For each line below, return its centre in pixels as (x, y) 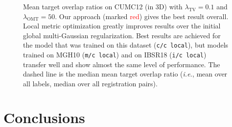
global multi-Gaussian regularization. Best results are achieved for (122, 35)
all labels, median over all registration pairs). (90, 83)
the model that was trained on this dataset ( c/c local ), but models (126, 45)
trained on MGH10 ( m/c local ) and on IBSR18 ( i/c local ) (115, 55)
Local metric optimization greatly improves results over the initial (122, 26)
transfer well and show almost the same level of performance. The (122, 64)
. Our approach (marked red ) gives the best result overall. (142, 16)
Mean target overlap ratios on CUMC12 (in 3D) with (103, 6)
